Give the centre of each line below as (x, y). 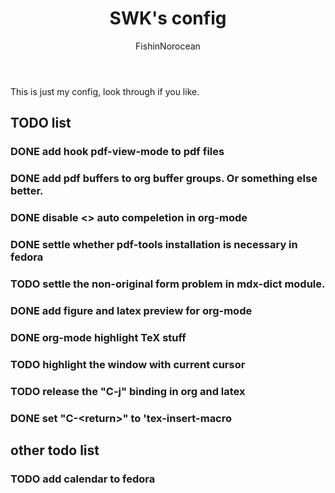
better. (27, 191)
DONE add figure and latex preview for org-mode (131, 310)
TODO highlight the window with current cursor (128, 364)
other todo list (55, 450)
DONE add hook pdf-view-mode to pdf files (117, 152)
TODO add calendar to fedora (83, 479)
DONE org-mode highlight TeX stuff (98, 337)
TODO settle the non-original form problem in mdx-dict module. (168, 284)
